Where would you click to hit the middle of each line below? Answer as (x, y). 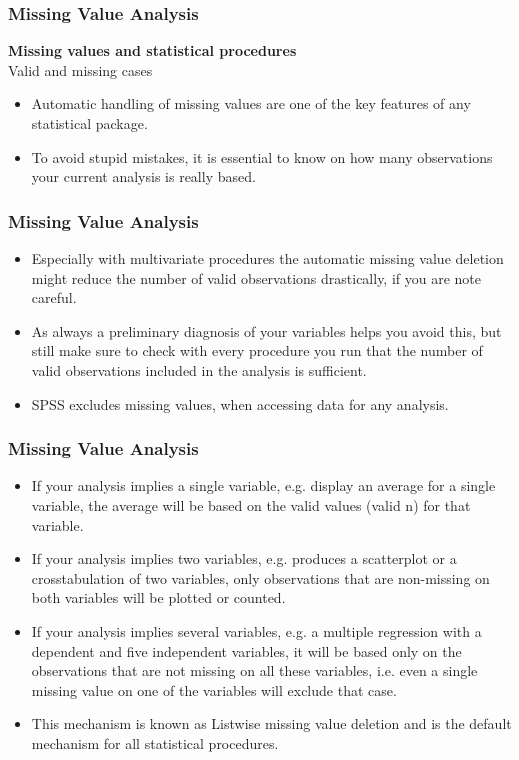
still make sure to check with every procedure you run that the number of (257, 350)
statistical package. (89, 123)
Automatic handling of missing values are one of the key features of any (251, 103)
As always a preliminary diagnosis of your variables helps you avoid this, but (266, 330)
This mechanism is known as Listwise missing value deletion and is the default (271, 723)
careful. (54, 297)
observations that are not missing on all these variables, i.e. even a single (254, 670)
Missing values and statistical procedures (152, 50)
